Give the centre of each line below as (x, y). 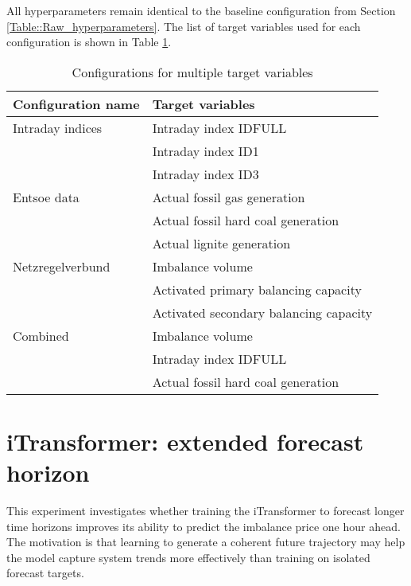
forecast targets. (45, 573)
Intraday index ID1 (205, 150)
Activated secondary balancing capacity (262, 312)
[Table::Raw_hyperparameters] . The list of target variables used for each (184, 26)
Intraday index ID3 (205, 174)
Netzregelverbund (62, 266)
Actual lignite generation (221, 243)
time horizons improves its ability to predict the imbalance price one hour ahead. (204, 526)
